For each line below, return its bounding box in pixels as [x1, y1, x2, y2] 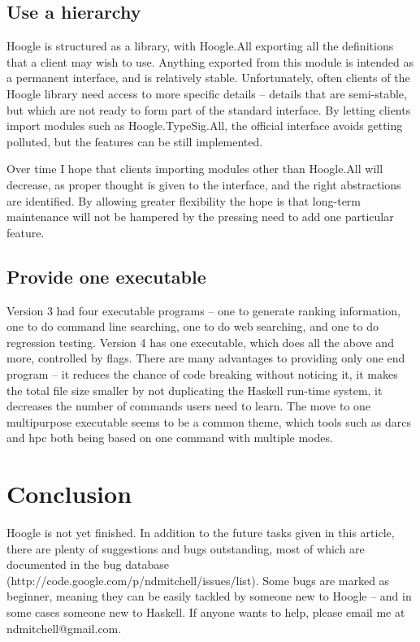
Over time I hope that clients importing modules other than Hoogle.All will [6, 160, 383, 177]
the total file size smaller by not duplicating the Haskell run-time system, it [6, 381, 383, 398]
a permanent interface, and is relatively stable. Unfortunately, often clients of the [6, 69, 410, 86]
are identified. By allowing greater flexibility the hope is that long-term [6, 192, 362, 209]
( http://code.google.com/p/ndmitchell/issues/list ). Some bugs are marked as [6, 571, 390, 588]
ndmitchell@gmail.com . [6, 619, 122, 636]
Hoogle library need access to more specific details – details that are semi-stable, [6, 85, 407, 102]
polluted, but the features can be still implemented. [6, 132, 263, 150]
